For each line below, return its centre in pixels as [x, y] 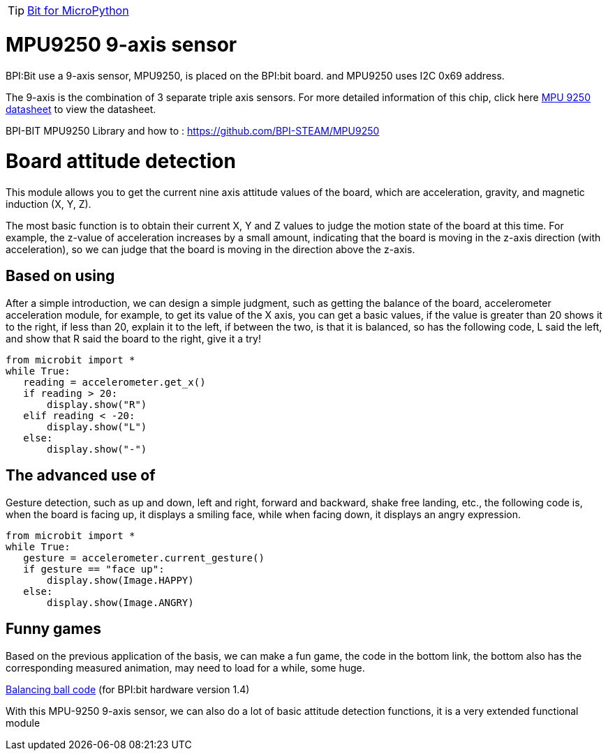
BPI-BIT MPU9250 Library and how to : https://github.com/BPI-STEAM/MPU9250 [193, 130]
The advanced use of [81, 476]
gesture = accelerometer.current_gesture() [144, 558]
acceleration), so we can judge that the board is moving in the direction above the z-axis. [210, 249]
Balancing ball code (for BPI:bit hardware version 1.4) [128, 689]
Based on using [60, 276]
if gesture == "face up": [94, 569]
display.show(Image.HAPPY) [120, 580]
